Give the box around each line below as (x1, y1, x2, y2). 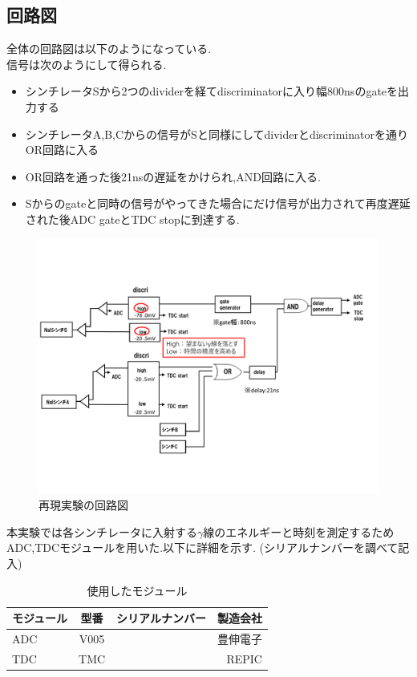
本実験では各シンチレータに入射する (6, 523, 197, 540)
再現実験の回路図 (38, 497, 128, 513)
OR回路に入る (25, 141, 99, 158)
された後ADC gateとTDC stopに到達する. (25, 210, 240, 227)
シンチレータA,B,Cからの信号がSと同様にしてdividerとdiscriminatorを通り (25, 125, 408, 142)
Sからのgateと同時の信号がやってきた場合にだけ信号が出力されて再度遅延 (25, 195, 411, 212)
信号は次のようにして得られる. (6, 55, 167, 72)
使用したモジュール (87, 582, 188, 598)
